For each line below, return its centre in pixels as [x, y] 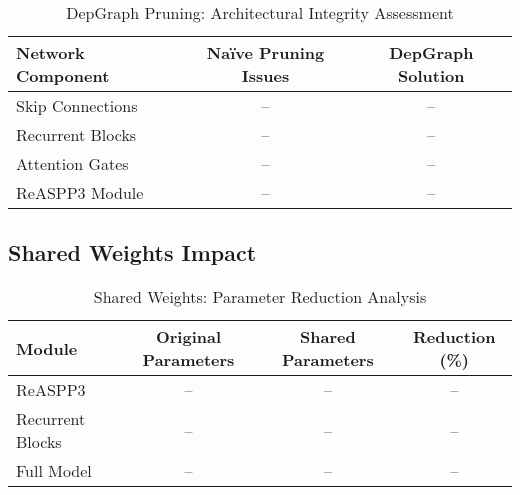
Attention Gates [72, 163]
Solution [431, 75]
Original [188, 337]
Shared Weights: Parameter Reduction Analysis [260, 297]
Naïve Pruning [265, 52]
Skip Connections [77, 105]
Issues [265, 75]
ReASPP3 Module [80, 192]
